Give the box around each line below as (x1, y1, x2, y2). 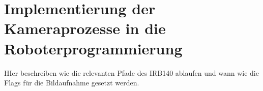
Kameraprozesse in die (4, 18, 166, 39)
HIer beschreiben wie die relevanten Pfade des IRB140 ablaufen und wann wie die (4, 67, 259, 78)
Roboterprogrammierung (4, 38, 183, 58)
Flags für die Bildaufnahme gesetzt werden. (4, 77, 139, 88)
